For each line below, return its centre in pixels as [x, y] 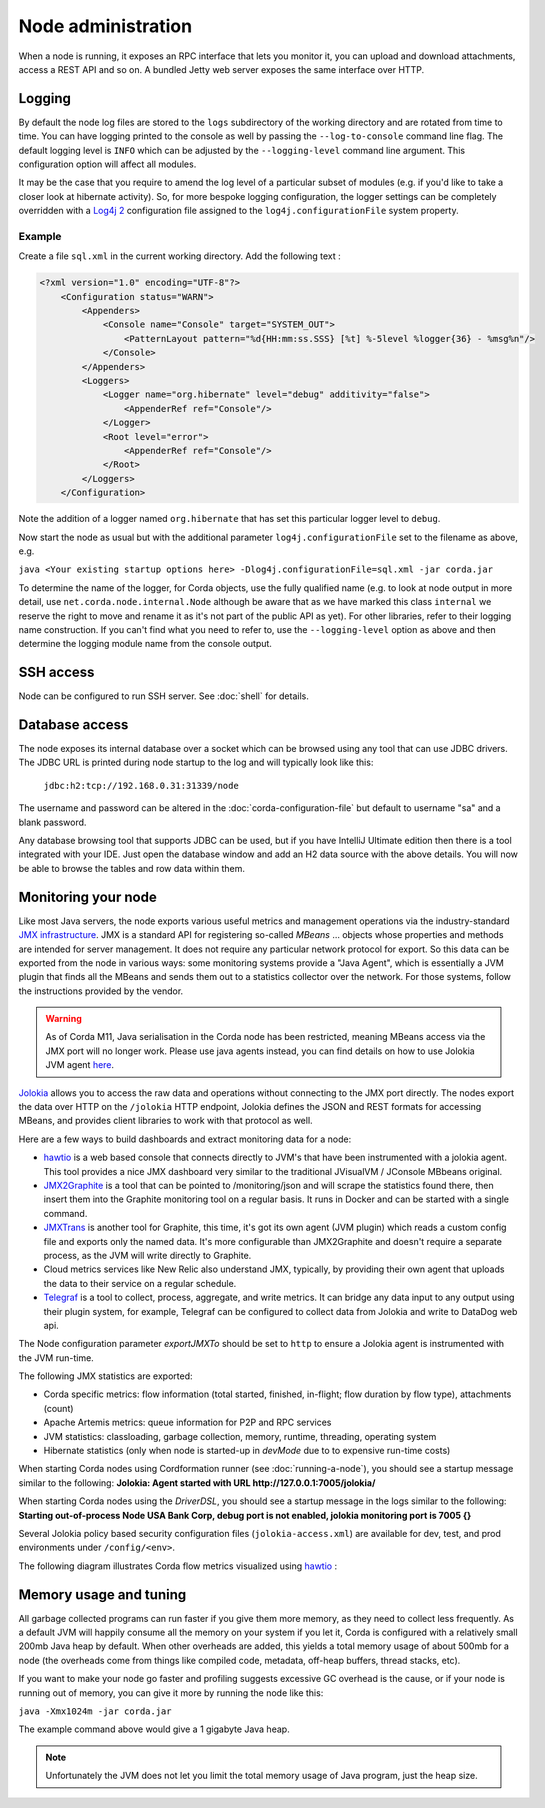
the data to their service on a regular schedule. [140, 1283]
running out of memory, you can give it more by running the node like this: [171, 1692]
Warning [63, 1019]
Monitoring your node [87, 896]
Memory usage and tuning [102, 1594]
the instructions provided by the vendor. [101, 991]
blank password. [52, 822]
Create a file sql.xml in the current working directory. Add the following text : [179, 256]
